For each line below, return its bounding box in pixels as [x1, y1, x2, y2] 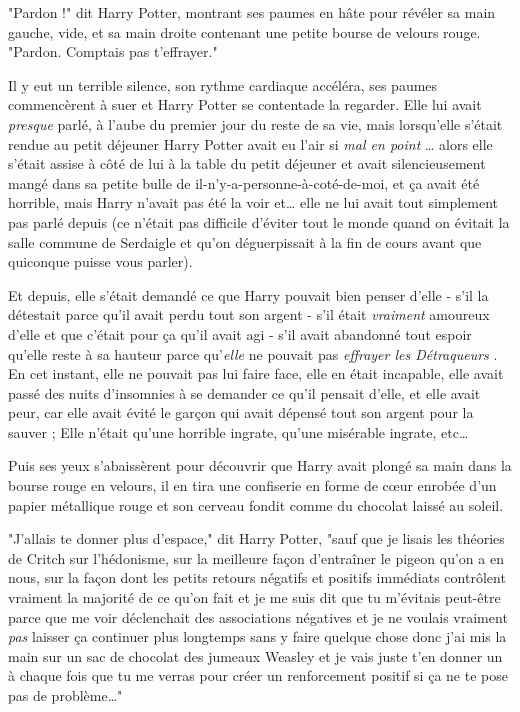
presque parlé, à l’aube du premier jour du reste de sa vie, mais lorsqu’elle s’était [8, 113, 503, 134]
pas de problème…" [8, 685, 123, 705]
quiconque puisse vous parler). [8, 251, 193, 272]
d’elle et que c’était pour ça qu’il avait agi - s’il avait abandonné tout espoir [8, 323, 472, 344]
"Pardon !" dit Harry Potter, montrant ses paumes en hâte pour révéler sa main [8, 2, 496, 22]
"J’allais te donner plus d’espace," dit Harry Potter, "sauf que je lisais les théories [8, 528, 505, 549]
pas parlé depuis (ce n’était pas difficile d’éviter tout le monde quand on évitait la [8, 211, 510, 232]
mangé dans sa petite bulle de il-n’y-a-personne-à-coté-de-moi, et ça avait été [8, 172, 480, 193]
